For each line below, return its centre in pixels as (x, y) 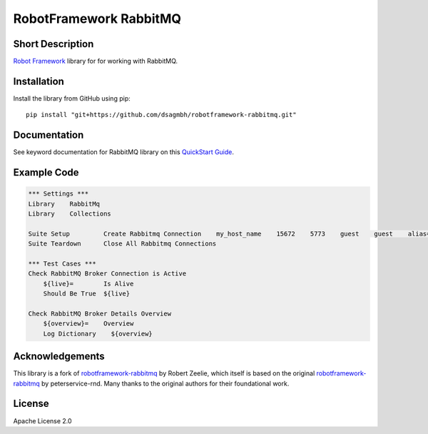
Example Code (46, 172)
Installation (39, 81)
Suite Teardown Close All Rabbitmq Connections (122, 244)
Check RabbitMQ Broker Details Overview (100, 313)
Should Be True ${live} (87, 294)
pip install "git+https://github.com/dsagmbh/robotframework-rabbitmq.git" (161, 115)
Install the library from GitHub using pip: (72, 98)
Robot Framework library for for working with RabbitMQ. (96, 61)
